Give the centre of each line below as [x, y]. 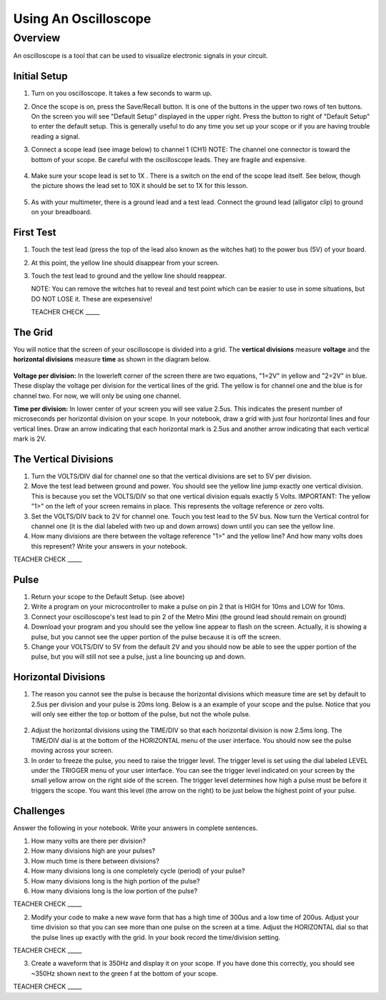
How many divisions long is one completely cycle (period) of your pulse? [138, 871]
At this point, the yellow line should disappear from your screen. [125, 262]
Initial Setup [40, 76]
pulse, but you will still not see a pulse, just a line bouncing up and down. [138, 656]
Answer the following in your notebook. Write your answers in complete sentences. [135, 828]
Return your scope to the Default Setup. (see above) [108, 597]
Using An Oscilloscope [82, 19]
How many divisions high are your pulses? [93, 851]
